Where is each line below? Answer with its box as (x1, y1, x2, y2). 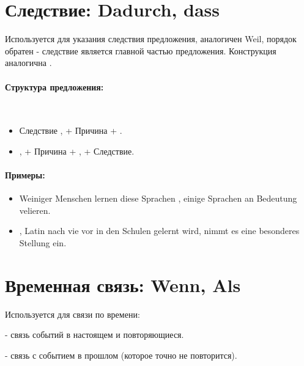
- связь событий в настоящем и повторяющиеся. (5, 328, 184, 341)
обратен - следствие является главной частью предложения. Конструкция (5, 44, 276, 57)
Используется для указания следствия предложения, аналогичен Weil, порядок (5, 32, 297, 45)
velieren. (19, 203, 51, 216)
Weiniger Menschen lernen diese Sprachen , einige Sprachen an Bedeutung (19, 192, 297, 205)
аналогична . (5, 56, 52, 69)
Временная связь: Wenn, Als (5, 272, 241, 297)
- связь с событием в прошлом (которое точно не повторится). (5, 348, 237, 361)
